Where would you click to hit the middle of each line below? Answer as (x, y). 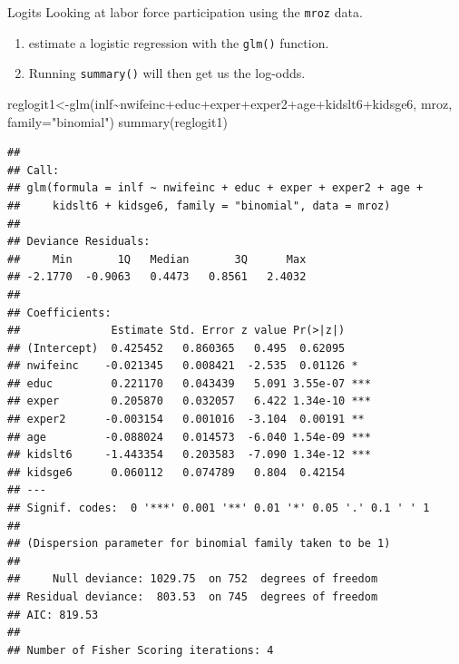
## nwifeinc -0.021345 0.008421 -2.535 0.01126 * (183, 366)
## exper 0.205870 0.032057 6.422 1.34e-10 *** (189, 401)
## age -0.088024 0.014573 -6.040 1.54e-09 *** (189, 437)
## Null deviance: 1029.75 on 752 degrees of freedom (193, 579)
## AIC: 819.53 (53, 615)
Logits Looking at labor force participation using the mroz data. (185, 12)
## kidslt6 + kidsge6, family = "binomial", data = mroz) (199, 205)
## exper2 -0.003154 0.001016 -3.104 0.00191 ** (186, 420)
